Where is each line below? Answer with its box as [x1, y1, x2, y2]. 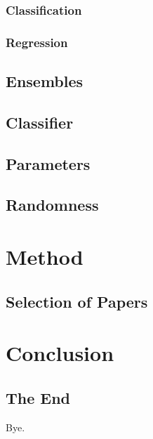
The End [6, 386, 71, 408]
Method [6, 242, 84, 270]
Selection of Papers [6, 290, 148, 312]
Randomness [6, 194, 99, 216]
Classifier [6, 111, 74, 133]
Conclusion [6, 339, 114, 367]
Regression [6, 33, 68, 51]
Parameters [6, 152, 91, 174]
